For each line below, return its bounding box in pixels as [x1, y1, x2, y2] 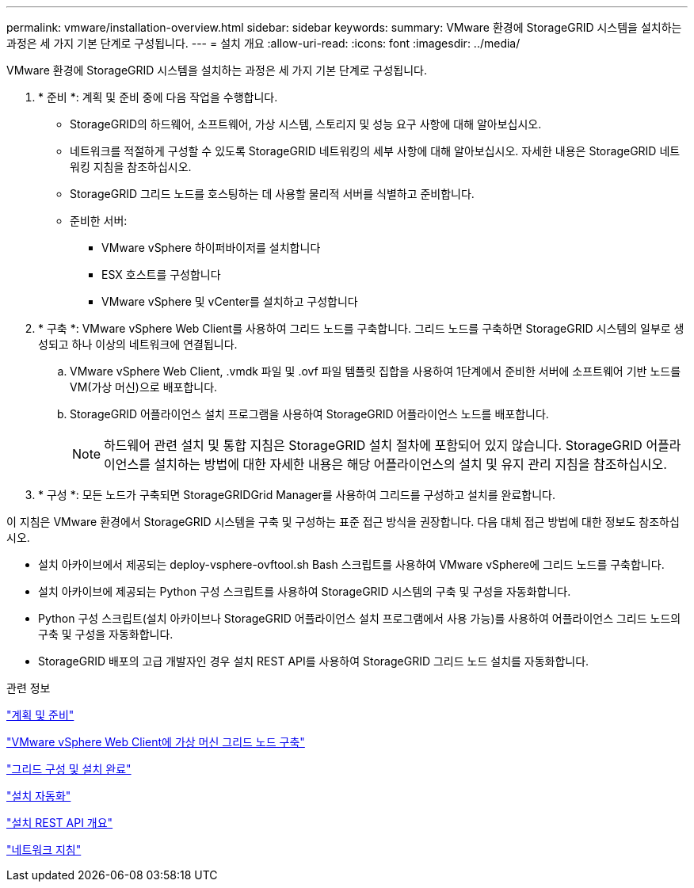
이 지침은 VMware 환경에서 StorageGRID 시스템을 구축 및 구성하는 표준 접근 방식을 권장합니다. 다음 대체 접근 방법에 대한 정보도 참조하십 [6, 515, 680, 528]
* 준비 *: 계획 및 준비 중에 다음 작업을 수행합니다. [38, 90, 278, 104]
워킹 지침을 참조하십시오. [70, 160, 192, 173]
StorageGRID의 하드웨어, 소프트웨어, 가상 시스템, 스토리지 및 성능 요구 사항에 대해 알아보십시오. [70, 117, 542, 131]
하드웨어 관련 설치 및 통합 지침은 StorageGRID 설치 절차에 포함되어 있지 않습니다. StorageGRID [104, 437, 643, 453]
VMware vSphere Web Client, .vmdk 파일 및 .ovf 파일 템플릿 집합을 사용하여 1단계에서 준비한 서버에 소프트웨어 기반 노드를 [70, 364, 681, 378]
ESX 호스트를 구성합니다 [101, 268, 221, 281]
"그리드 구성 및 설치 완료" [6, 762, 132, 776]
